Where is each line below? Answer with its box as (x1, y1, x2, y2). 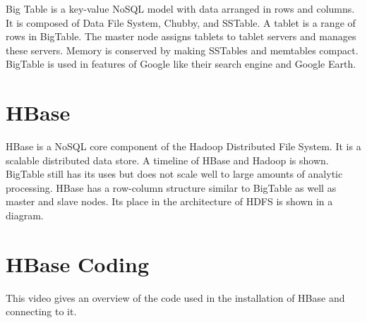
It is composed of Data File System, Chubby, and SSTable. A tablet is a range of (6, 15, 356, 30)
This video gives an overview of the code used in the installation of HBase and (6, 290, 345, 305)
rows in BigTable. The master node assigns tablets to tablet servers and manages (6, 29, 356, 44)
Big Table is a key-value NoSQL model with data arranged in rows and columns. (6, 1, 355, 16)
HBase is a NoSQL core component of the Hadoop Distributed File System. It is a (6, 139, 361, 154)
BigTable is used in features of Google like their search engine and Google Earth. (6, 56, 356, 71)
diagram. (6, 208, 44, 223)
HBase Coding (6, 249, 150, 278)
